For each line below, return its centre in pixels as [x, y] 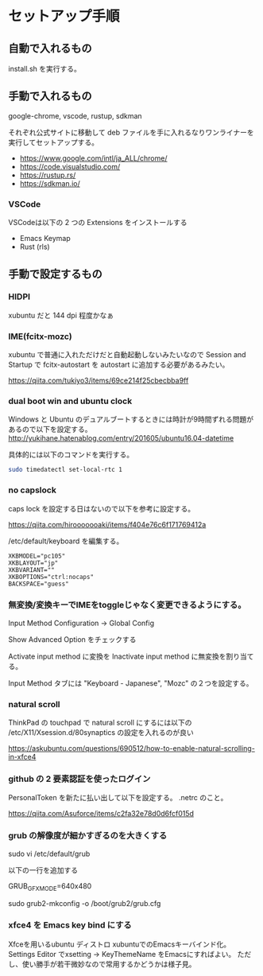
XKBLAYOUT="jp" [33, 563]
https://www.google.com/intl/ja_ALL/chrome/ [93, 158]
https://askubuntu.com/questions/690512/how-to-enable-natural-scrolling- [132, 749]
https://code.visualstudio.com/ [70, 166]
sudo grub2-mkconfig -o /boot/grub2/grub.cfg [85, 903]
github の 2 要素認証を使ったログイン [79, 779]
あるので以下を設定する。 [50, 430]
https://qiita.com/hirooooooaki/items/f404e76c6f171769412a [107, 524]
